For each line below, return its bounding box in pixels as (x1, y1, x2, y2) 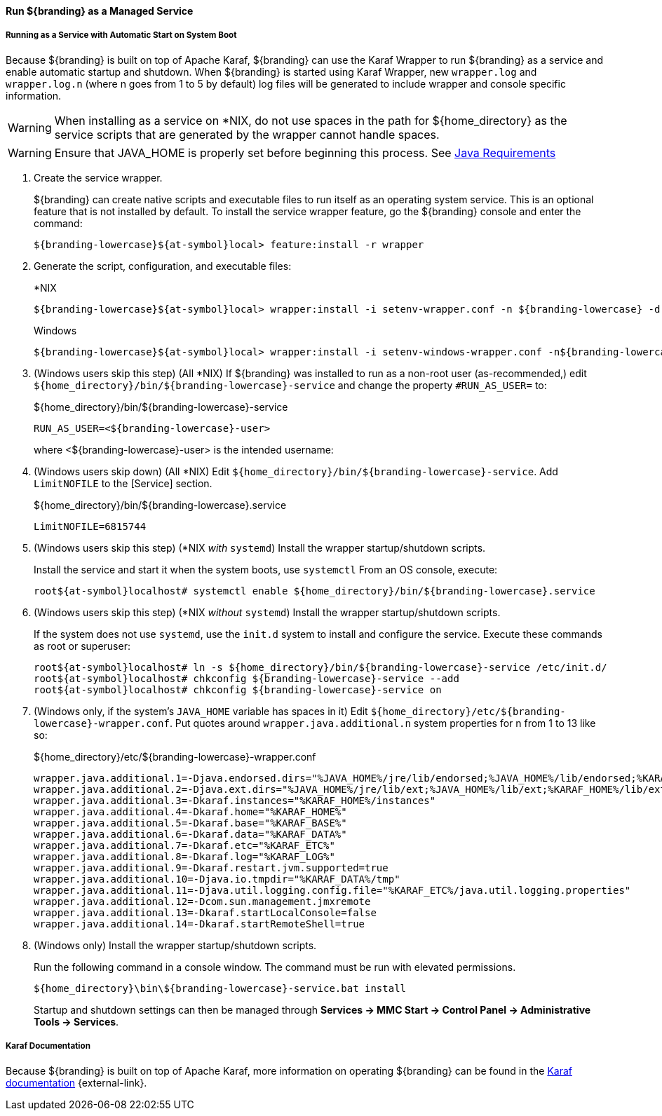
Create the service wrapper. (34, 171, 163, 184)
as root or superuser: (34, 639, 130, 652)
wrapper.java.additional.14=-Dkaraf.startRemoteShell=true (34, 918, 365, 930)
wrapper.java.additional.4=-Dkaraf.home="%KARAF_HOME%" (34, 805, 347, 817)
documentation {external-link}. (6, 1076, 147, 1089)
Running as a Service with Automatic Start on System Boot (6, 30, 237, 41)
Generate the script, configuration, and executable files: (34, 259, 292, 272)
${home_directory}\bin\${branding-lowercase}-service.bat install (34, 982, 407, 994)
